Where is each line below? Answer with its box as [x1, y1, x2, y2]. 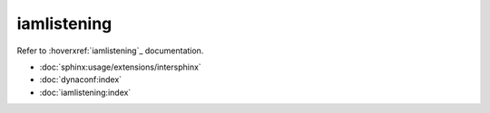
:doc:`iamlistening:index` [39, 87, 132, 98]
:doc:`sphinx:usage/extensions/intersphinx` [39, 61, 201, 72]
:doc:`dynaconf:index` [39, 74, 122, 85]
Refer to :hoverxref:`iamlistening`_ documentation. [16, 45, 204, 56]
